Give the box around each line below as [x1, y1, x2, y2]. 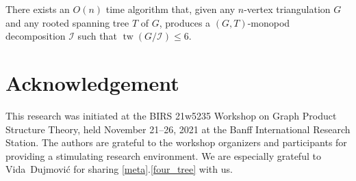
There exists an [5, 2, 70, 16]
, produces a [159, 15, 211, 29]
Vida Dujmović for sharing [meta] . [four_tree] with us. [5, 162, 233, 176]
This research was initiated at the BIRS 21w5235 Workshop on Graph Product [5, 108, 337, 122]
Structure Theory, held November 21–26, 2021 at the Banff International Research [5, 122, 351, 136]
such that [77, 29, 117, 43]
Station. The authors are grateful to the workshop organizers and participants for [5, 135, 347, 150]
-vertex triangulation [244, 2, 331, 16]
